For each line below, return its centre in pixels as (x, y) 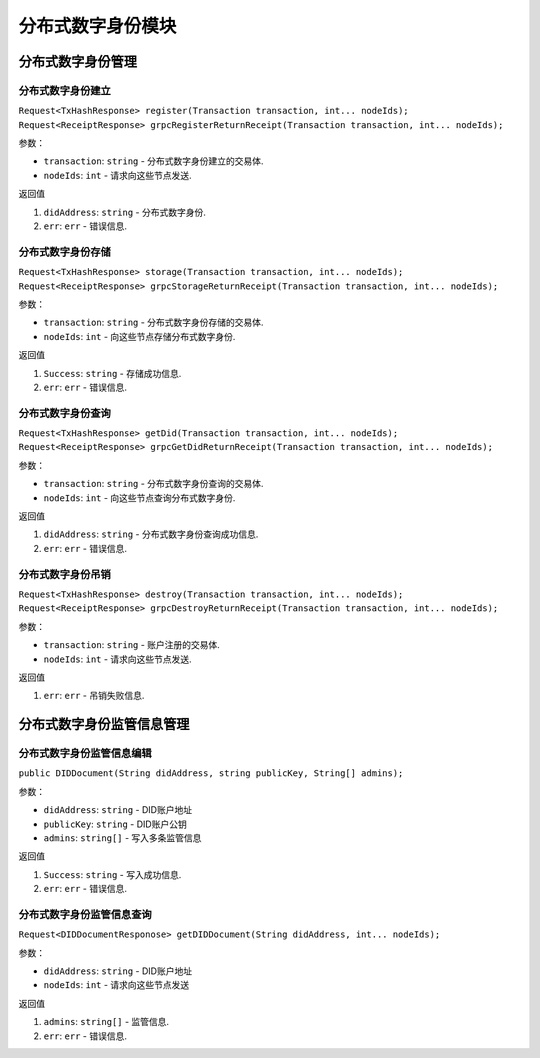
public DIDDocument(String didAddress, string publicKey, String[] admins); (211, 773)
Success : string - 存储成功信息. (112, 373)
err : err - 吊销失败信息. (94, 696)
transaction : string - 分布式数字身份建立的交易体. (153, 161)
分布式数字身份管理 (77, 61)
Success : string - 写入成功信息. (112, 874)
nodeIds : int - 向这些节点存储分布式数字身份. (139, 336)
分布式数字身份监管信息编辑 (85, 753)
